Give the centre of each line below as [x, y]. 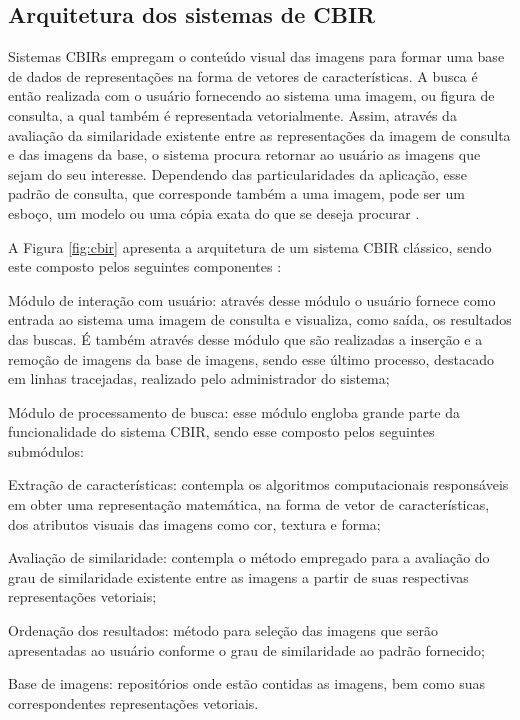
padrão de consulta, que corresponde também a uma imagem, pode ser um [236, 193]
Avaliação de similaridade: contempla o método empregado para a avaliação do [249, 557]
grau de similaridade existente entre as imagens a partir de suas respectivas [238, 576]
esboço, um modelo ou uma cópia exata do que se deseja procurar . [214, 212]
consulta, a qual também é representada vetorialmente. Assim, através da [232, 114]
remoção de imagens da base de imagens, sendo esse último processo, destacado [251, 358]
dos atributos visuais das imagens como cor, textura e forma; [194, 523]
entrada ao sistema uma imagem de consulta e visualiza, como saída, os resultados [260, 319]
